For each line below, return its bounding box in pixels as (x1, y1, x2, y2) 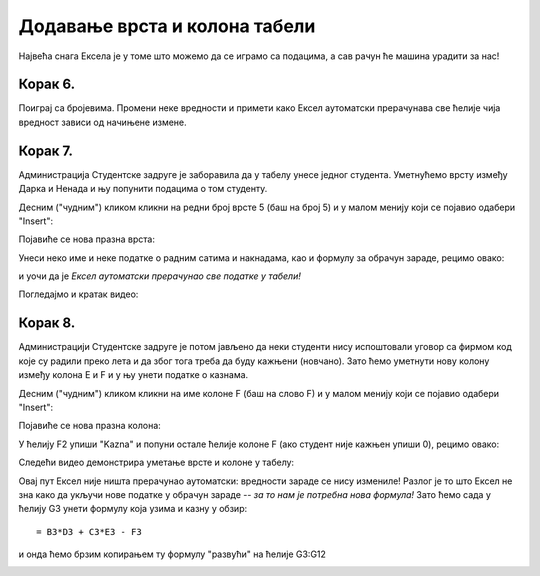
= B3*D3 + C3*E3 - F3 (36, 526, 142, 537)
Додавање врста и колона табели (18, 15, 316, 37)
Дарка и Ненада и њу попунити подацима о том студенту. (18, 183, 268, 195)
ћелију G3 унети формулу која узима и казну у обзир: (18, 503, 248, 515)
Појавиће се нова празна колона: (18, 420, 162, 432)
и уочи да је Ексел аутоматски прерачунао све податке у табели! (18, 270, 302, 282)
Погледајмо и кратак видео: (18, 288, 139, 300)
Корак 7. (18, 142, 74, 159)
